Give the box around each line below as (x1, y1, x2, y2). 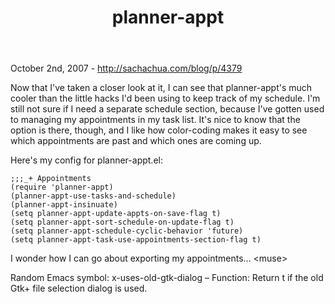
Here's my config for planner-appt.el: (10, 154, 163, 166)
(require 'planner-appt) (10, 182, 114, 193)
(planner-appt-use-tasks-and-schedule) (10, 191, 177, 201)
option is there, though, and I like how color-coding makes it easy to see (10, 124, 308, 136)
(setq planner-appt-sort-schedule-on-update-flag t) (10, 217, 235, 228)
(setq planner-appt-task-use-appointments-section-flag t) (10, 235, 262, 245)
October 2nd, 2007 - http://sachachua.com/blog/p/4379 (10, 62, 243, 75)
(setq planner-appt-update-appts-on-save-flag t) (10, 209, 222, 219)
